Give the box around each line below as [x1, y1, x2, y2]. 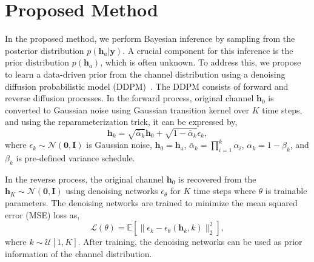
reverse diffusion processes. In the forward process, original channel [5, 92, 254, 104]
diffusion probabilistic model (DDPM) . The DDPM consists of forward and [5, 79, 289, 92]
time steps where [193, 184, 256, 197]
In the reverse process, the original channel [5, 172, 164, 185]
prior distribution [5, 56, 70, 69]
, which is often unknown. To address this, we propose [100, 56, 301, 69]
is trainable [265, 184, 307, 197]
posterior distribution [5, 44, 84, 56]
